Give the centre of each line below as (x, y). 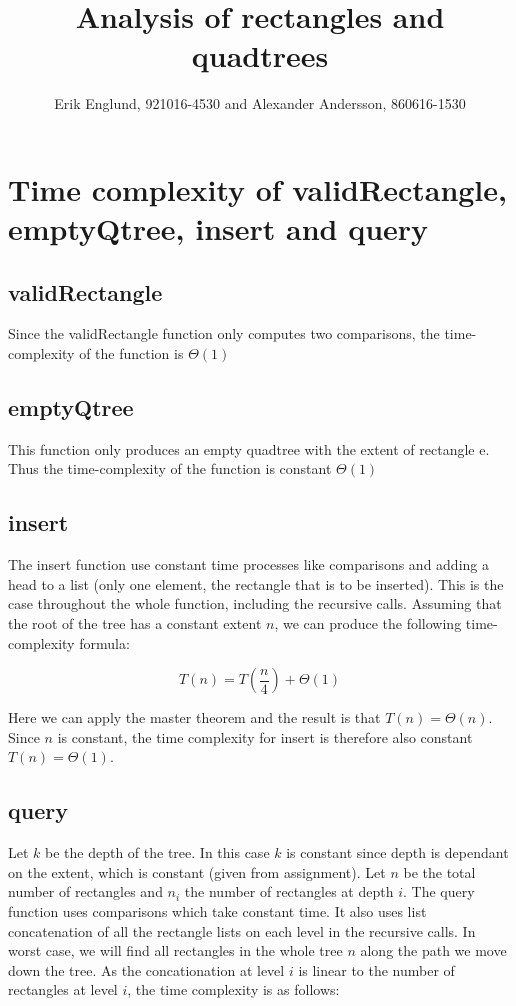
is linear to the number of (376, 969)
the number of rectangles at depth (289, 891)
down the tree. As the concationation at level (146, 969)
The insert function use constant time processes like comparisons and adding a (248, 564)
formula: (104, 642)
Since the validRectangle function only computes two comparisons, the (224, 333)
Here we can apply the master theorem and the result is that (194, 717)
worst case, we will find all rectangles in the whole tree (175, 950)
